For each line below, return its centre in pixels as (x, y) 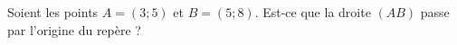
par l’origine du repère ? (74, 29)
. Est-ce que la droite (313, 12)
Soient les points (53, 12)
